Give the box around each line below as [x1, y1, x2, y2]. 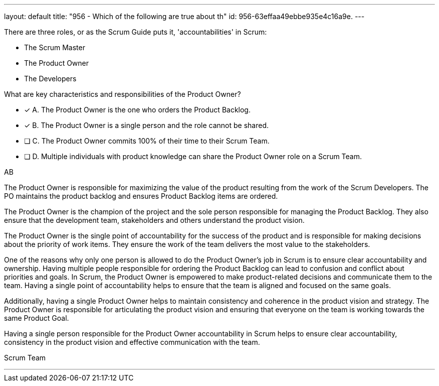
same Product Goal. [4, 314, 69, 322]
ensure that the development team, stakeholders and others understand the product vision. [4, 216, 305, 224]
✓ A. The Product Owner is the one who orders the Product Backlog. [24, 105, 251, 114]
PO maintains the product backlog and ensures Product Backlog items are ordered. [4, 192, 278, 200]
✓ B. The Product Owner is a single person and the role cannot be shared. [24, 121, 269, 130]
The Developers [24, 74, 77, 83]
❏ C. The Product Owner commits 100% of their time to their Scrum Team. [24, 137, 270, 145]
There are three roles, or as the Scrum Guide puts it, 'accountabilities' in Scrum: [4, 28, 267, 36]
